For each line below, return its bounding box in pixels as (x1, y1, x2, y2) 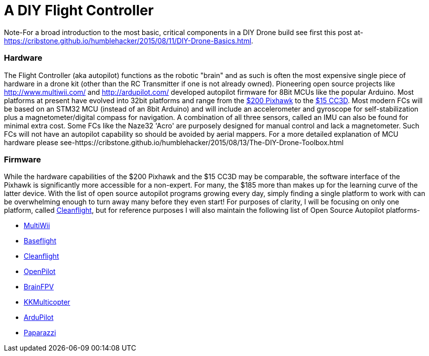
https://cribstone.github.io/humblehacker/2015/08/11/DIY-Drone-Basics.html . (4, 36, 253, 45)
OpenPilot (24, 267, 56, 276)
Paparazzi (24, 328, 56, 337)
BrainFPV (24, 282, 54, 291)
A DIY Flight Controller (4, 2, 154, 19)
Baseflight (24, 237, 56, 245)
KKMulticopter (24, 298, 71, 307)
